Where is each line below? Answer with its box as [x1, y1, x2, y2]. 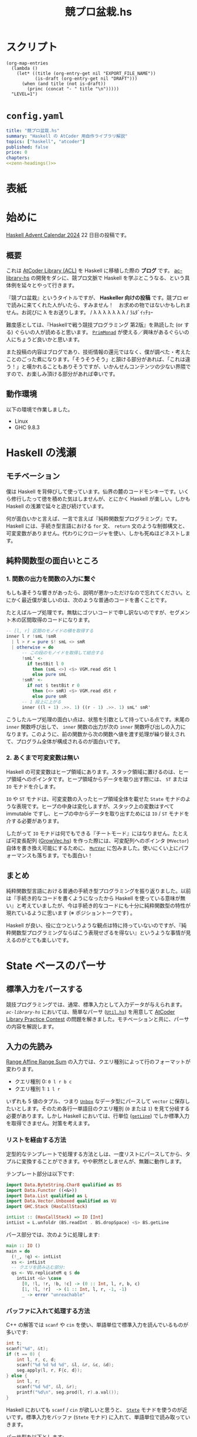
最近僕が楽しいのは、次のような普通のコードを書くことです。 [21, 596, 170, 604]
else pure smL [32, 672, 67, 678]
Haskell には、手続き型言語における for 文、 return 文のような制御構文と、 [6, 522, 188, 529]
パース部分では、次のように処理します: [6, 1231, 100, 1238]
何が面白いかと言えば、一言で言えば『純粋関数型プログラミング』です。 [6, 515, 181, 522]
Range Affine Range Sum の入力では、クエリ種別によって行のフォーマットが [6, 1058, 191, 1065]
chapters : [6, 155, 30, 161]
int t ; [6, 1340, 22, 1346]
